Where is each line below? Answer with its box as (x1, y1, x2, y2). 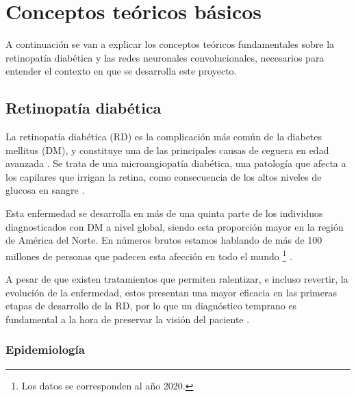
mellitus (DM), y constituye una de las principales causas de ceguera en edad (5, 142, 329, 157)
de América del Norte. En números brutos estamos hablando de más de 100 (5, 233, 322, 247)
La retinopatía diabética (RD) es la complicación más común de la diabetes (5, 129, 322, 144)
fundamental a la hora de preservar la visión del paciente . (5, 311, 250, 326)
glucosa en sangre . (5, 183, 85, 197)
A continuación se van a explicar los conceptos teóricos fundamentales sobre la (5, 37, 335, 51)
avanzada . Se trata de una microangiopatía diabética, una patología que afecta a (5, 156, 346, 170)
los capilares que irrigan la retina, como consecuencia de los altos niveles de (5, 169, 322, 183)
